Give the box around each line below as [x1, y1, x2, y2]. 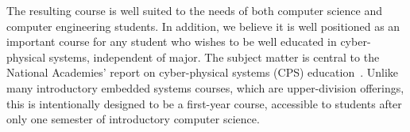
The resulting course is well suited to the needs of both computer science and [6, 2, 383, 18]
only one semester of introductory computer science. [6, 111, 260, 127]
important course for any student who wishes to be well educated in [6, 33, 337, 50]
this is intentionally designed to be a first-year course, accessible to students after [6, 95, 402, 111]
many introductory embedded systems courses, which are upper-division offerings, [6, 79, 404, 96]
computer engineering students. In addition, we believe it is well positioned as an [6, 17, 400, 34]
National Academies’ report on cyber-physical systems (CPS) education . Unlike [6, 64, 399, 81]
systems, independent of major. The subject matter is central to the [48, 48, 380, 65]
